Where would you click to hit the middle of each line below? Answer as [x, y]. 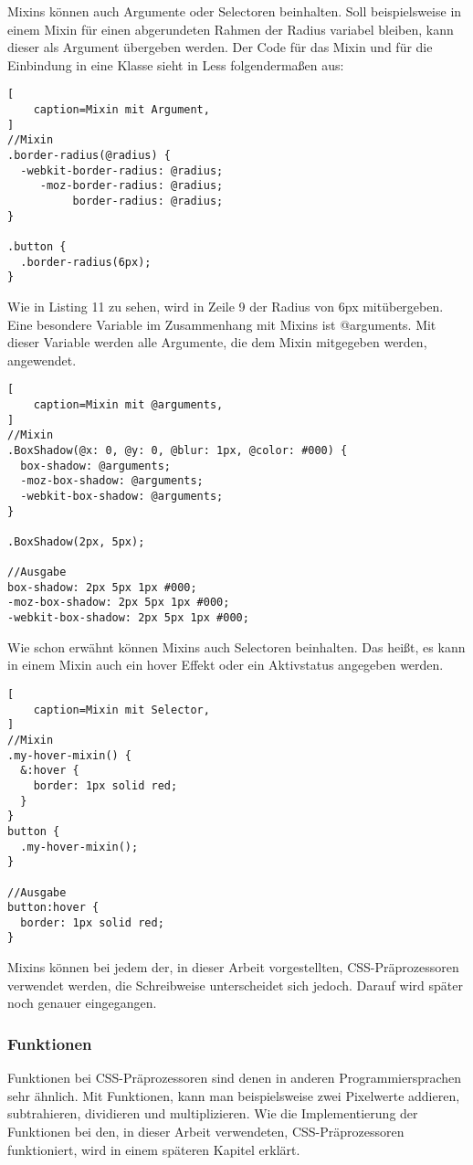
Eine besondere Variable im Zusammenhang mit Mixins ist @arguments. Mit [222, 324]
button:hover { [53, 908]
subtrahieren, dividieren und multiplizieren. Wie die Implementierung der [213, 1113]
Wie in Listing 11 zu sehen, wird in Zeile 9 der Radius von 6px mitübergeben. [226, 306]
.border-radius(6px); [86, 262]
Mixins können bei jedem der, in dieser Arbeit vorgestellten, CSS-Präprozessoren [233, 967]
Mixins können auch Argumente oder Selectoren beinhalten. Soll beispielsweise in [235, 11]
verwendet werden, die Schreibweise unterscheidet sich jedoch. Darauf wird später [235, 985]
